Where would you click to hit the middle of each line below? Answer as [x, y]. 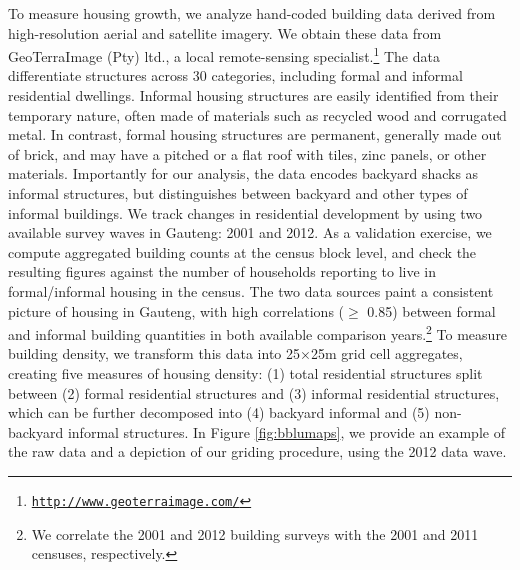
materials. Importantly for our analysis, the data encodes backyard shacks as [243, 173]
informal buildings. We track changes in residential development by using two [245, 212]
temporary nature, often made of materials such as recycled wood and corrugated [257, 114]
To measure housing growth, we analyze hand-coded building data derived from [252, 13]
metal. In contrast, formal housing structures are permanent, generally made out [255, 134]
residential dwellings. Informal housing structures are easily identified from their [253, 95]
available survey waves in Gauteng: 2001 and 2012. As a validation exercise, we [250, 232]
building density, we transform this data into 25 [154, 353]
